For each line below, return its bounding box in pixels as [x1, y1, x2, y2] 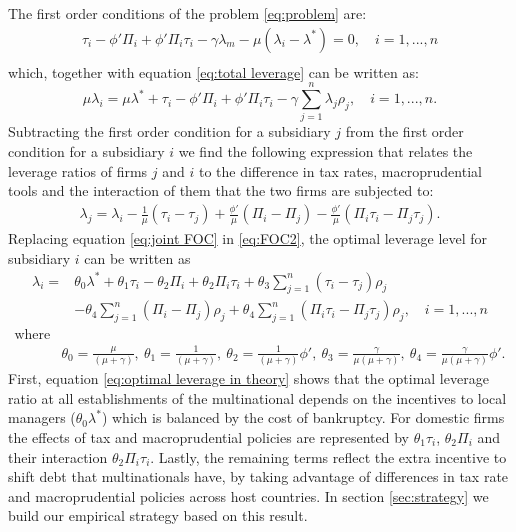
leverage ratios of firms [8, 160, 148, 181]
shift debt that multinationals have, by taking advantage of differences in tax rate [8, 466, 509, 487]
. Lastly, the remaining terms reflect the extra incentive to [150, 446, 507, 467]
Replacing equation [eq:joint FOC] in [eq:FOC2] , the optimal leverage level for [8, 227, 488, 248]
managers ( [8, 407, 76, 428]
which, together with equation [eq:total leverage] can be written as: [8, 61, 419, 82]
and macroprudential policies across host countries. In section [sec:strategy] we [8, 485, 489, 506]
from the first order [345, 121, 464, 142]
